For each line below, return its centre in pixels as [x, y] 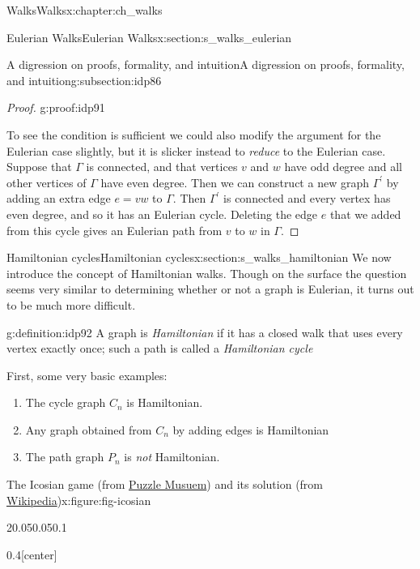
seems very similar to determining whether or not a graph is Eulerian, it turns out [210, 289]
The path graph [65, 457]
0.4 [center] [32, 554]
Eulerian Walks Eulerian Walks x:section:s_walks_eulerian [149, 37]
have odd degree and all [343, 167]
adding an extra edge [59, 198]
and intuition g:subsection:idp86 [84, 80]
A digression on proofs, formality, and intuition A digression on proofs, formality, [206, 64]
